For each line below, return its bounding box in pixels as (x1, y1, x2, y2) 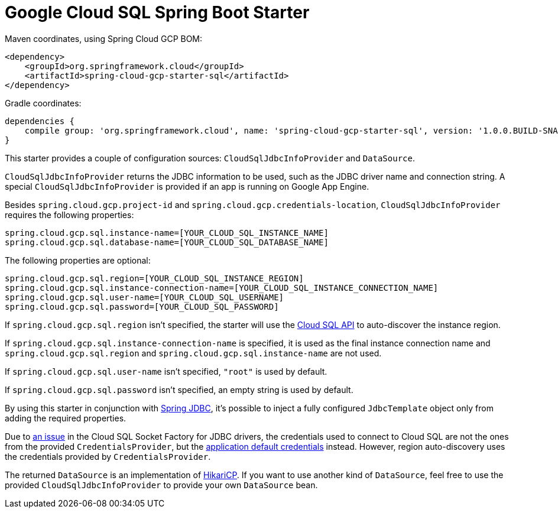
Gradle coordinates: (5, 98, 82, 108)
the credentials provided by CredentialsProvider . (5, 451, 211, 462)
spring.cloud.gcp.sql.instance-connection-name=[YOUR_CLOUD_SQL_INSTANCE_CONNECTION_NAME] (5, 283, 439, 293)
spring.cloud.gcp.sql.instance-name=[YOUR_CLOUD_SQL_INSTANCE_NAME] (5, 228, 329, 238)
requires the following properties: (5, 209, 134, 220)
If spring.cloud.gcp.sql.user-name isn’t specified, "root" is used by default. (5, 366, 327, 376)
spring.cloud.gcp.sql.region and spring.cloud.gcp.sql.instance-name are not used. (5, 348, 382, 358)
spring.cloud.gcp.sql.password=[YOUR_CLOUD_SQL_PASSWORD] (5, 301, 279, 311)
